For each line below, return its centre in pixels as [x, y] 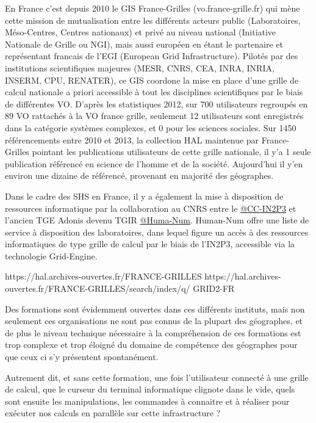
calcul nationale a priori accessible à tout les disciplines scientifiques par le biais [154, 92]
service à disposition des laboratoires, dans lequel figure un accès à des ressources [157, 232]
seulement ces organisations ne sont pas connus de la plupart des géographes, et [154, 321]
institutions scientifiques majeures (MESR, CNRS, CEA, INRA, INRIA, [140, 67]
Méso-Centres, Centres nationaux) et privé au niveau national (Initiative [141, 32]
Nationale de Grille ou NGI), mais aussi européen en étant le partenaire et [144, 44]
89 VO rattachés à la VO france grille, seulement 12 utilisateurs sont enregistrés [154, 116]
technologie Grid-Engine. [51, 255]
